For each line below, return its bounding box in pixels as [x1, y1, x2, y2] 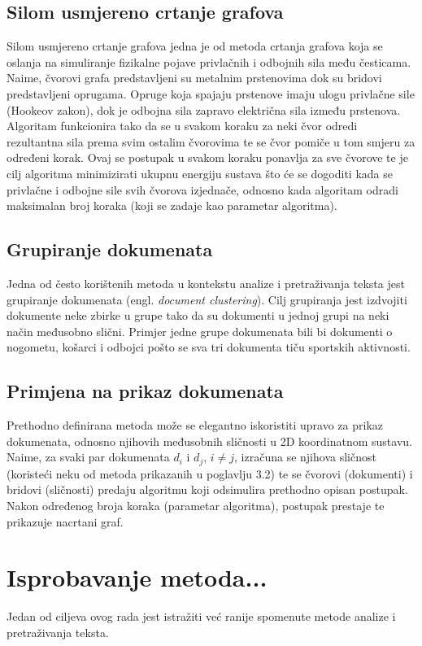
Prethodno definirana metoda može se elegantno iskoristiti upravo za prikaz [7, 417, 384, 434]
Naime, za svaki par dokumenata [7, 448, 170, 465]
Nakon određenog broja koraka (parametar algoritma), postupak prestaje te [7, 496, 385, 513]
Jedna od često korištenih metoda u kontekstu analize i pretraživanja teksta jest [7, 274, 405, 291]
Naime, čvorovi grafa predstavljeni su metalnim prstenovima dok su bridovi [7, 69, 382, 86]
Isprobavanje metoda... [7, 561, 268, 594]
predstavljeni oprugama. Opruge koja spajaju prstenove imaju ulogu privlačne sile [7, 85, 415, 102]
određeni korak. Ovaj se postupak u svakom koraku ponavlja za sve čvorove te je [7, 149, 408, 166]
